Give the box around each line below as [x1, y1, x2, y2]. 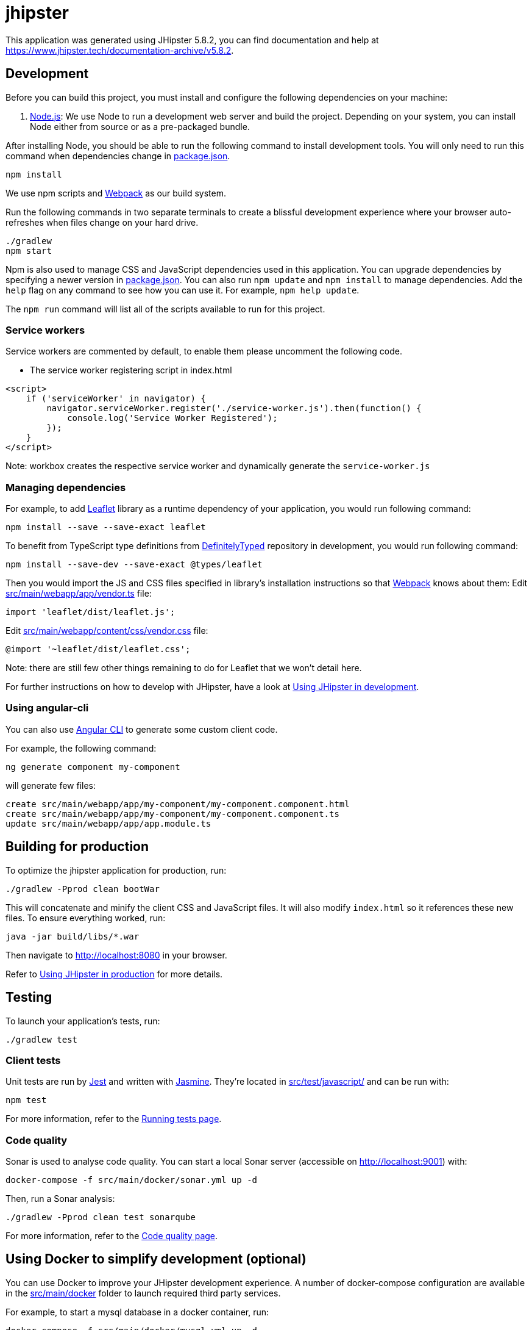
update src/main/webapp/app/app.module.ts [5, 818, 211, 829]
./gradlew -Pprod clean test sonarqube [5, 1212, 196, 1223]
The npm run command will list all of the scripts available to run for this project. [5, 303, 325, 314]
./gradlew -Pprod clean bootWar [5, 883, 160, 894]
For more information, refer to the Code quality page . [5, 1231, 218, 1242]
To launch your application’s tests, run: [5, 1015, 160, 1026]
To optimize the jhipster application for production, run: [5, 864, 227, 875]
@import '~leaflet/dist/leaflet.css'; [5, 644, 191, 655]
